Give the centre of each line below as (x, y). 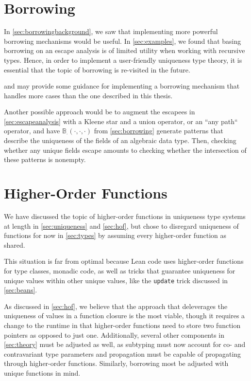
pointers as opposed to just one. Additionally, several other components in (114, 335)
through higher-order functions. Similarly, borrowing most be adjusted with (116, 363)
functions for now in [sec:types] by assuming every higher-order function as (115, 235)
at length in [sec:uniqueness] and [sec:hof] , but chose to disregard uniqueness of (121, 226)
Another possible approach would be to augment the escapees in (100, 112)
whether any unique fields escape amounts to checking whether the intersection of (125, 150)
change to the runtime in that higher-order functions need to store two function (122, 325)
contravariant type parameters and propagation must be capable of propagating (123, 354)
